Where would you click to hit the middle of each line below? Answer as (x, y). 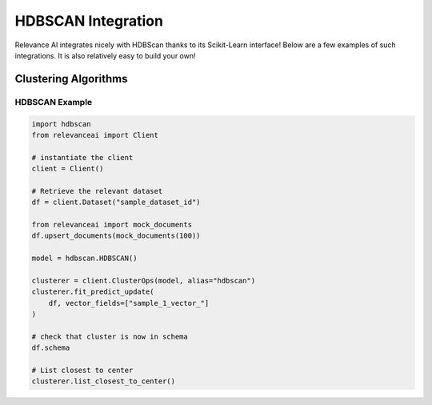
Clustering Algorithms (71, 79)
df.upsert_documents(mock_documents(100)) (116, 236)
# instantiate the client (82, 157)
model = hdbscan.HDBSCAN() (84, 259)
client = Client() (68, 169)
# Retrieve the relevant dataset (97, 191)
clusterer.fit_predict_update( (93, 292)
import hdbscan (61, 124)
